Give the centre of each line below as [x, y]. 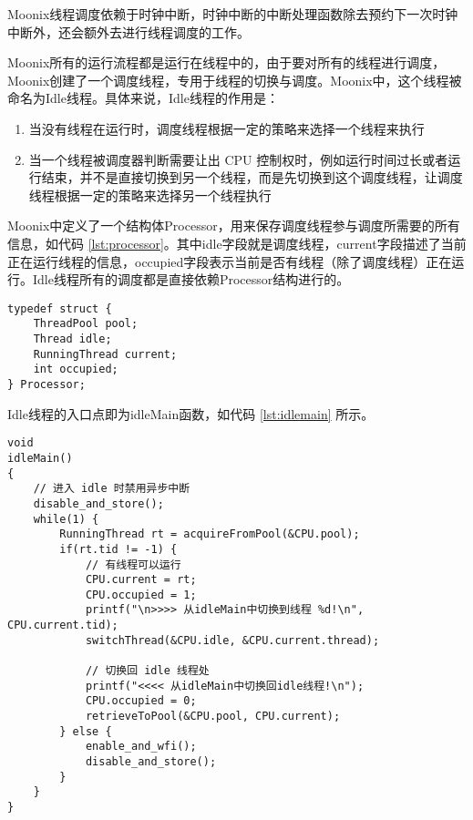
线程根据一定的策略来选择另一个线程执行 [150, 195]
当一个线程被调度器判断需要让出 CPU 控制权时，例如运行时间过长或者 [238, 159]
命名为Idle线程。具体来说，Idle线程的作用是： [143, 98]
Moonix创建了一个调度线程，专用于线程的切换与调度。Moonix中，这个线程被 [235, 80]
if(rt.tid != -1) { [118, 549]
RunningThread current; [105, 354]
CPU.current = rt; [141, 580]
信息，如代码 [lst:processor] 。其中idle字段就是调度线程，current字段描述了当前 [237, 243]
